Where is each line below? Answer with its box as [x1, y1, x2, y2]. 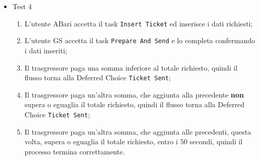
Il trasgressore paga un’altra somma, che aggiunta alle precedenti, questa [24, 126, 251, 137]
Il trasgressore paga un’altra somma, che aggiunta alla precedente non [24, 89, 244, 100]
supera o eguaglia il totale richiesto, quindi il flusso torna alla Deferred [24, 99, 245, 110]
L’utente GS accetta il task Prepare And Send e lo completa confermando [24, 35, 255, 46]
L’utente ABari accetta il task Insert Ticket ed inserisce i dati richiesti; [24, 18, 253, 28]
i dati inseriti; [24, 45, 67, 55]
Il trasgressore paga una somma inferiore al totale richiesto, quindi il [24, 62, 238, 73]
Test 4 [12, 1, 32, 11]
